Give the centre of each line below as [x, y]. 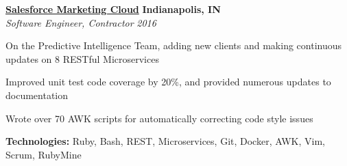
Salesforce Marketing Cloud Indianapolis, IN [113, 9]
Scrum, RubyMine [44, 154]
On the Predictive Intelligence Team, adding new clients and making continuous [173, 45]
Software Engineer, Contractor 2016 [81, 22]
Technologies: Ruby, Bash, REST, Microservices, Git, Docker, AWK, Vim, [165, 141]
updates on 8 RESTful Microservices [82, 58]
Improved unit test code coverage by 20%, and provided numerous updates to [168, 82]
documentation [37, 95]
